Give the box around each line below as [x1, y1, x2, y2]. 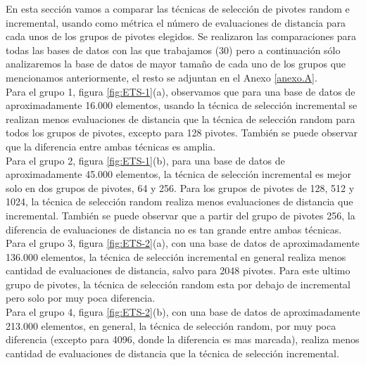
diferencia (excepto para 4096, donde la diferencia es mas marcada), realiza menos [6, 332, 360, 347]
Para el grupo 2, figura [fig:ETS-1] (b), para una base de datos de [6, 153, 285, 167]
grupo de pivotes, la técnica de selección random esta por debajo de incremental [6, 276, 351, 291]
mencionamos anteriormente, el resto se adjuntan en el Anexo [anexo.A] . [6, 70, 317, 84]
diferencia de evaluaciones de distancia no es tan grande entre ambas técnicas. [6, 222, 342, 236]
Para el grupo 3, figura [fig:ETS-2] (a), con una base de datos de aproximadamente [6, 236, 360, 250]
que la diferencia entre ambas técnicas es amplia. [6, 139, 216, 153]
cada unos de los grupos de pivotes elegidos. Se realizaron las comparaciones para [6, 29, 357, 44]
